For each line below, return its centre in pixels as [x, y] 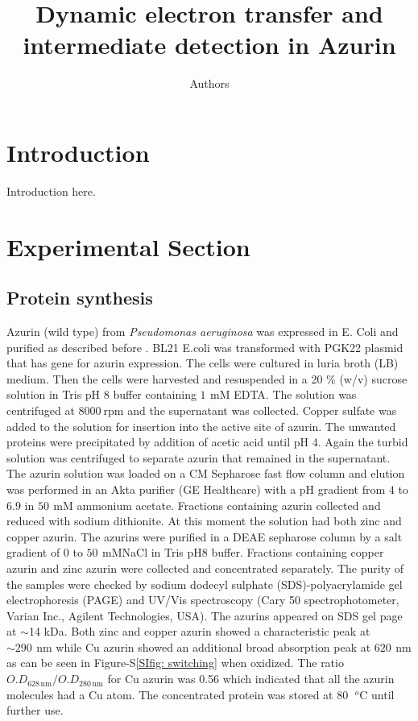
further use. [35, 710]
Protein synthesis [80, 298]
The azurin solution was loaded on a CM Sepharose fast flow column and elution [206, 473]
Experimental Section [128, 246]
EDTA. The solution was [295, 394]
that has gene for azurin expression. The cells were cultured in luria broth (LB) [203, 363]
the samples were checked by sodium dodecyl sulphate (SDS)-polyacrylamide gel [205, 584]
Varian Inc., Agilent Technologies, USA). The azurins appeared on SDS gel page [205, 615]
